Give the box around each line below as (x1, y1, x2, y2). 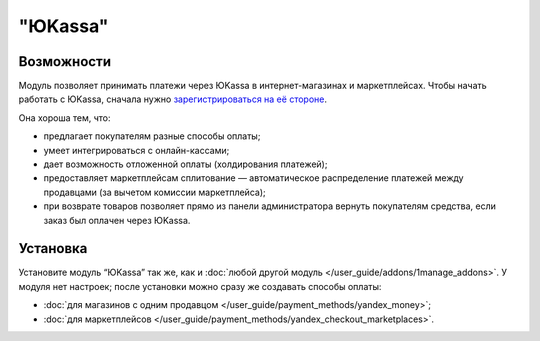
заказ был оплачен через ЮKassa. (43, 214, 191, 226)
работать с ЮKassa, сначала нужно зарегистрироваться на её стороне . (18, 93, 327, 105)
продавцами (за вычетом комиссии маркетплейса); (43, 186, 266, 198)
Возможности (18, 53, 112, 70)
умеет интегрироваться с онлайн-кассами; (43, 144, 230, 156)
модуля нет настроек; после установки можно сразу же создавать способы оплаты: (18, 280, 382, 292)
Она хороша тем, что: (18, 111, 111, 124)
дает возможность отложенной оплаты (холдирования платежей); (43, 158, 328, 170)
